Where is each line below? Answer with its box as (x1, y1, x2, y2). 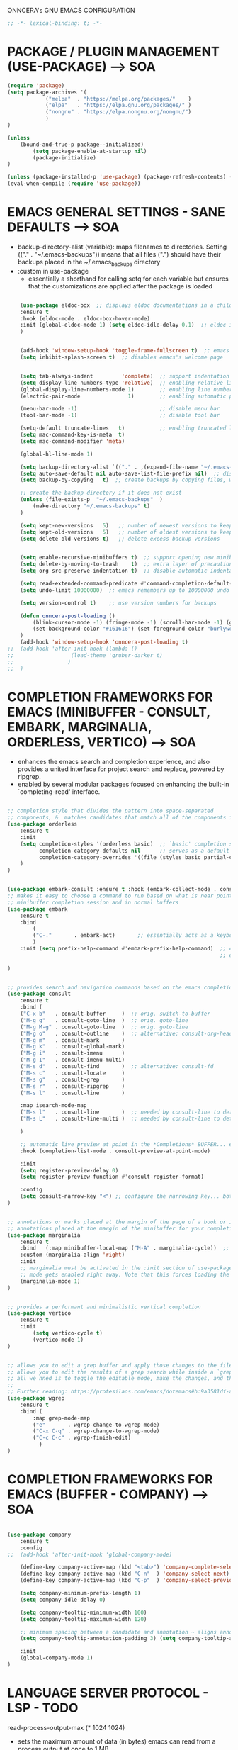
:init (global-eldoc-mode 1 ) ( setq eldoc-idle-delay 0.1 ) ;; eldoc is (20, 322, 236, 329)
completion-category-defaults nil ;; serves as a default (38, 847, 230, 854)
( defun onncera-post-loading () (20, 612, 115, 619)
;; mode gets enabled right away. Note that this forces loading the (20, 1271, 230, 1278)
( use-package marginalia (7, 1231, 81, 1239)
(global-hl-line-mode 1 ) (20, 450, 93, 458)
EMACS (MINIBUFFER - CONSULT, (7, 704, 210, 720)
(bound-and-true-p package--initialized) (20, 141, 144, 148)
